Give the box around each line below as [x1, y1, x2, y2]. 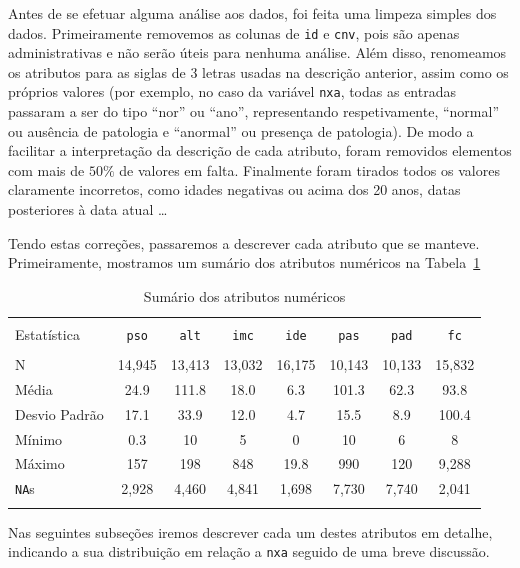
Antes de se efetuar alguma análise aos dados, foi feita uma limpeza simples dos [8, 3, 497, 23]
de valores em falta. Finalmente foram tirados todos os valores [119, 159, 500, 180]
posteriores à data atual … [8, 199, 168, 220]
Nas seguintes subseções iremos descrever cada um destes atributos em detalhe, [8, 521, 493, 542]
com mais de [8, 159, 85, 180]
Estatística [15, 323, 80, 344]
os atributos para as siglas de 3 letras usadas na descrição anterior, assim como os [8, 61, 509, 82]
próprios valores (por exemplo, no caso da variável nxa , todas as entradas [8, 81, 456, 102]
